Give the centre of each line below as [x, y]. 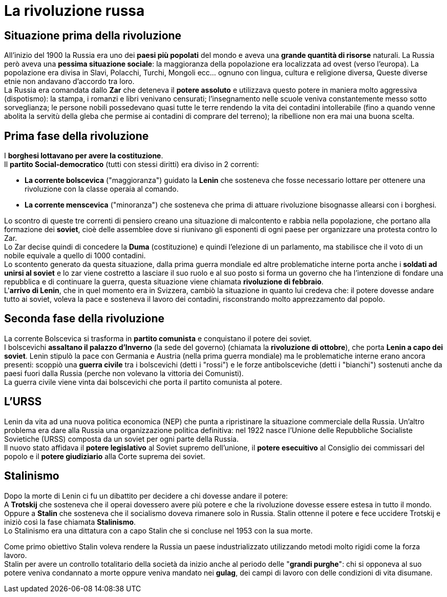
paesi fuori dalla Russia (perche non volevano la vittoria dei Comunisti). [124, 373]
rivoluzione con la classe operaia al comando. [102, 189]
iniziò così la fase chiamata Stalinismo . [70, 522]
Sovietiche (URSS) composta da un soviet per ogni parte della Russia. [121, 439]
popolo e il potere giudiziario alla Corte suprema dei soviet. [105, 456]
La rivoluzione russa [74, 11]
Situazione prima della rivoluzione [93, 35]
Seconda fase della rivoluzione [84, 319]
